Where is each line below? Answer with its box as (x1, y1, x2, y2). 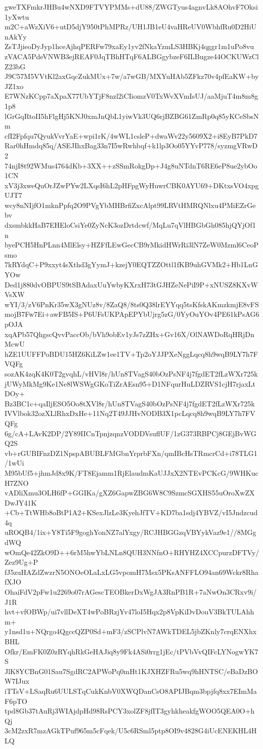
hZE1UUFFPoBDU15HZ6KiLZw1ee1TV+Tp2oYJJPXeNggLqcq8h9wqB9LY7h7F (5, 348, 258, 359)
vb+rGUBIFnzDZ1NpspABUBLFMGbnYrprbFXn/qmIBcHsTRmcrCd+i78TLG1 (5, 447, 257, 458)
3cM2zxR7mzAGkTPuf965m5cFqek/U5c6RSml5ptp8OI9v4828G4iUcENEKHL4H (5, 725, 257, 736)
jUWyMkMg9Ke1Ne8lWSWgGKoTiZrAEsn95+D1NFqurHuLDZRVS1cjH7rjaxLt (5, 378, 256, 389)
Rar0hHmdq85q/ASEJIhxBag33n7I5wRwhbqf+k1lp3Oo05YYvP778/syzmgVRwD (5, 140, 258, 151)
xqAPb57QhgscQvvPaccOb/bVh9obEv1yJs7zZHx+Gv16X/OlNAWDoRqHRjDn (5, 328, 254, 339)
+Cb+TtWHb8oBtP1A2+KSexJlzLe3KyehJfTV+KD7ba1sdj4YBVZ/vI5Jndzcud (5, 507, 258, 518)
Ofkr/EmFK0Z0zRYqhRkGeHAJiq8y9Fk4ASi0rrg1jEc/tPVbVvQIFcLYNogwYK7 (5, 646, 258, 656)
